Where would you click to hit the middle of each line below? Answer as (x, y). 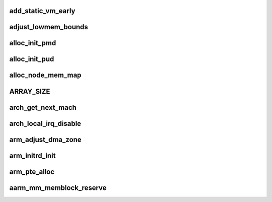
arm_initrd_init (32, 155)
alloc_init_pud (32, 59)
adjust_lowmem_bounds (49, 27)
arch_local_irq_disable (45, 123)
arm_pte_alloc (32, 172)
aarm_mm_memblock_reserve (58, 188)
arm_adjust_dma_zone (45, 139)
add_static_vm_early (42, 11)
